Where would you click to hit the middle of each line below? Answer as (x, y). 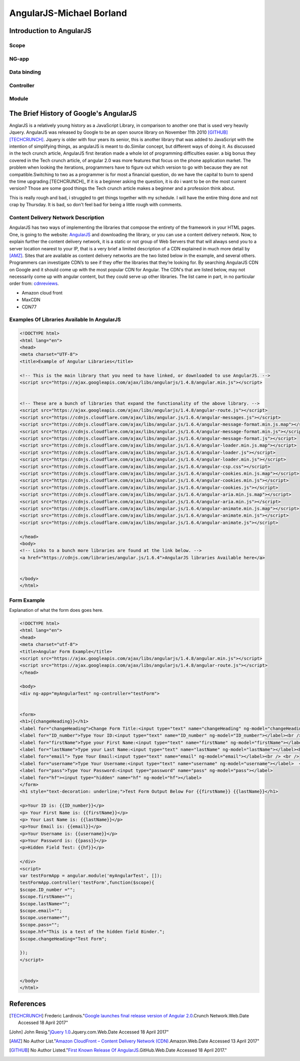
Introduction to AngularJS (50, 31)
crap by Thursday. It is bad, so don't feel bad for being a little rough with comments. (96, 205)
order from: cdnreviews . (34, 283)
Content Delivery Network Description (57, 217)
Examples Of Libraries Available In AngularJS (65, 319)
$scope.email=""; (41, 911)
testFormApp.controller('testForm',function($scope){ (87, 883)
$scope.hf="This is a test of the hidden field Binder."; (92, 932)
